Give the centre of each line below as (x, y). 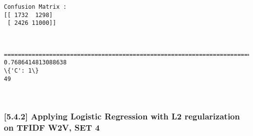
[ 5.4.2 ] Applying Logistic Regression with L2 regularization (122, 116)
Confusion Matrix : (35, 7)
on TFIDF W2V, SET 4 (52, 127)
